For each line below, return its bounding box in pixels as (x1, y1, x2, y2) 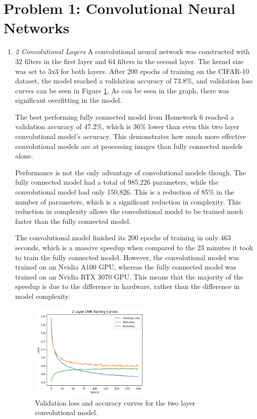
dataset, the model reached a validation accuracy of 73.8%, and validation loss (15, 75, 253, 86)
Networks (3, 17, 70, 38)
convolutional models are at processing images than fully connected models (15, 140, 243, 151)
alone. (15, 150, 33, 161)
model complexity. (15, 290, 70, 301)
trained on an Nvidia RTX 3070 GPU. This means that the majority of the (15, 271, 244, 281)
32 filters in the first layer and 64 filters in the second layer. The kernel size (15, 56, 244, 66)
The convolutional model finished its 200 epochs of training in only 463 (15, 232, 231, 243)
